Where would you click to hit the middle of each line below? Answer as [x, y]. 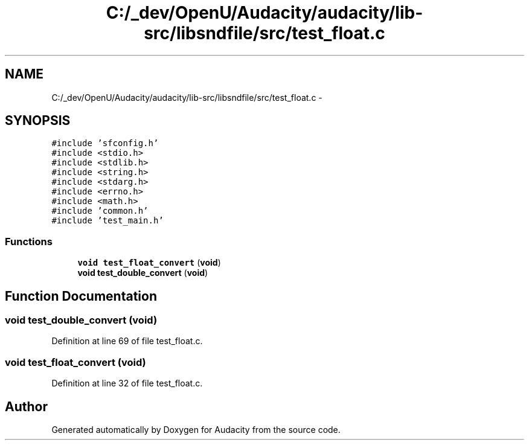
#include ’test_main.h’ [107, 221]
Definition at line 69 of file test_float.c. [127, 341]
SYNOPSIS [38, 121]
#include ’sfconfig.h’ [105, 143]
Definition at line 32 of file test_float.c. [127, 383]
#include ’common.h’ [100, 211]
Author [26, 406]
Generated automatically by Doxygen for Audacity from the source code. [196, 430]
